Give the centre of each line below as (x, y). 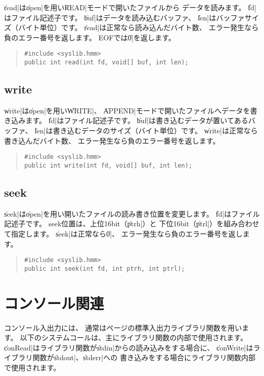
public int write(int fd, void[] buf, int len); (108, 165)
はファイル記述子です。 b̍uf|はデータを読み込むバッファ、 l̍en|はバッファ (124, 17)
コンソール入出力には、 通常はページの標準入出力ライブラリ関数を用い (123, 327)
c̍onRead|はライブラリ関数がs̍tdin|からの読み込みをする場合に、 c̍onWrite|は (129, 347)
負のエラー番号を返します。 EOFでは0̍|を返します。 (90, 37)
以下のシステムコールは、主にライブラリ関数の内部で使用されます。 (134, 337)
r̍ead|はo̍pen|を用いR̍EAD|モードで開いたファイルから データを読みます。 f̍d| (130, 7)
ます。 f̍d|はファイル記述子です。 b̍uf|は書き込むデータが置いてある (137, 120)
